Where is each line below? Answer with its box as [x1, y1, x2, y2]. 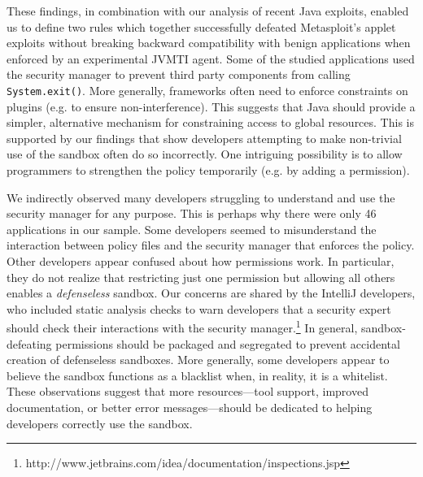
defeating [7, 335, 52, 352]
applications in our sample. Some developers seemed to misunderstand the [7, 220, 377, 237]
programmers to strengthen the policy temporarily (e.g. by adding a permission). [7, 162, 410, 178]
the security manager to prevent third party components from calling [7, 66, 351, 83]
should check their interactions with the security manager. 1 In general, [7, 317, 358, 336]
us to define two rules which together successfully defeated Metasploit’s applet [7, 18, 396, 35]
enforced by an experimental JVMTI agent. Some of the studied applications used [7, 50, 415, 67]
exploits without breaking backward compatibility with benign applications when [7, 34, 411, 51]
